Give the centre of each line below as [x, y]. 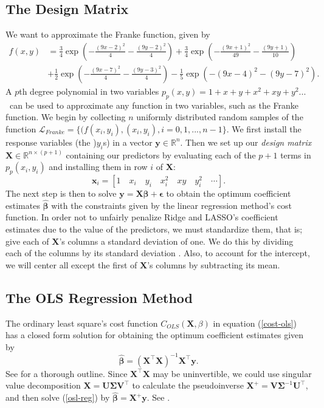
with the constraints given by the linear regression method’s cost [172, 205]
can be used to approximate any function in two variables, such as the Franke [154, 105]
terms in [296, 155]
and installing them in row [98, 167]
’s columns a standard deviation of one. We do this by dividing [176, 241]
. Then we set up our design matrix [246, 142]
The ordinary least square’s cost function [82, 323]
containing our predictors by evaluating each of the [161, 155]
